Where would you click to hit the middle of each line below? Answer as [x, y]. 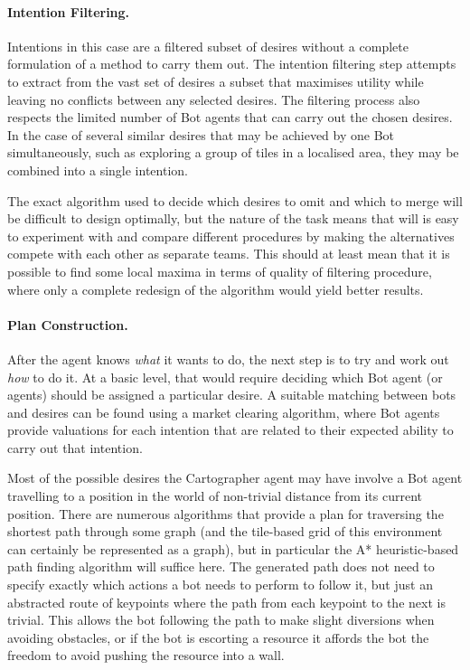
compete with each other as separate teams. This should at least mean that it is [229, 254]
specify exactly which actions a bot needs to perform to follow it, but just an [220, 585]
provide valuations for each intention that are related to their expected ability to [230, 430]
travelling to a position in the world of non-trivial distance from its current [215, 496]
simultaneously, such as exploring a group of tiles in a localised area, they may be [233, 152]
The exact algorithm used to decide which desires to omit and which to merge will [235, 200]
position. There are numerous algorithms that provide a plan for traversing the [226, 513]
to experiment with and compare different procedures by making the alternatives [231, 236]
